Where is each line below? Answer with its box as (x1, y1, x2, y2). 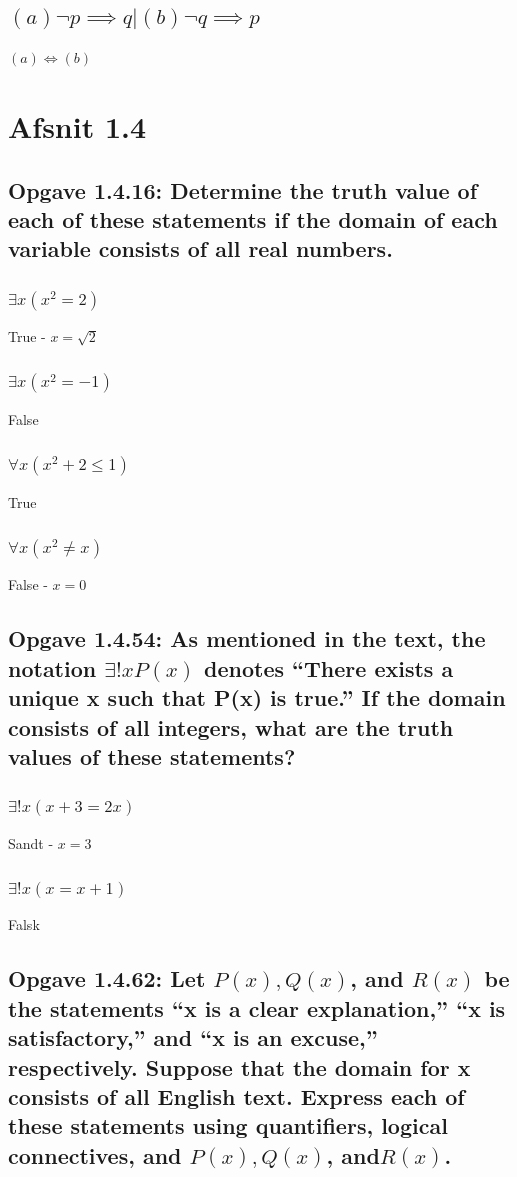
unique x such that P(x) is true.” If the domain (8, 682, 506, 713)
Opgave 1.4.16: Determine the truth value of (8, 174, 478, 205)
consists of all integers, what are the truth (8, 711, 454, 742)
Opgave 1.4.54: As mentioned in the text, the (8, 623, 486, 654)
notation (8, 652, 97, 683)
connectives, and (8, 1139, 182, 1170)
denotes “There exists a (204, 652, 454, 683)
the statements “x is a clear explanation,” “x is (8, 992, 506, 1023)
